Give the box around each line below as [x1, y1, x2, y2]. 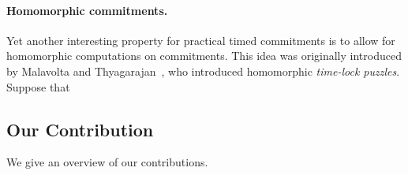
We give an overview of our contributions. [6, 154, 208, 170]
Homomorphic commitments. [6, 2, 168, 18]
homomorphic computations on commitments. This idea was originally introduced [6, 47, 402, 64]
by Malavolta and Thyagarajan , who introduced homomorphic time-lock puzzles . [6, 62, 400, 79]
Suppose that [6, 78, 70, 95]
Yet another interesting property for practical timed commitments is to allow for [6, 32, 395, 48]
